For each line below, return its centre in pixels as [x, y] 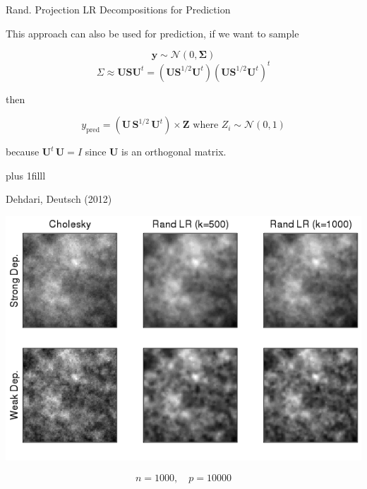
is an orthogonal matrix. [174, 152]
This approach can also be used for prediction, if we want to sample [152, 33]
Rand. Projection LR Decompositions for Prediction [118, 9]
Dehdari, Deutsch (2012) [59, 199]
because [23, 152]
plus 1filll [26, 175]
